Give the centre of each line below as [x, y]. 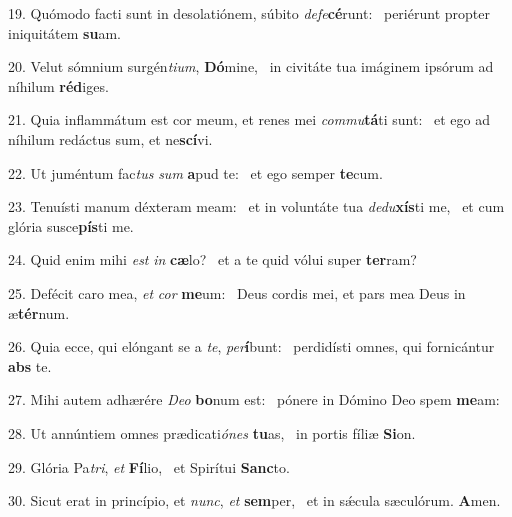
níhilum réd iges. [58, 85]
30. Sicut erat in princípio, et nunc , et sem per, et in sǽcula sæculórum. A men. [254, 500]
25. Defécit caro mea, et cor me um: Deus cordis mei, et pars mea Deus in [237, 292]
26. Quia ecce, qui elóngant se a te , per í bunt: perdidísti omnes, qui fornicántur [251, 346]
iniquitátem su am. [64, 32]
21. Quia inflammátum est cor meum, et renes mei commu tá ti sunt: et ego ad [249, 119]
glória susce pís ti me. [71, 225]
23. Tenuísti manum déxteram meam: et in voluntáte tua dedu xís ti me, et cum [256, 206]
